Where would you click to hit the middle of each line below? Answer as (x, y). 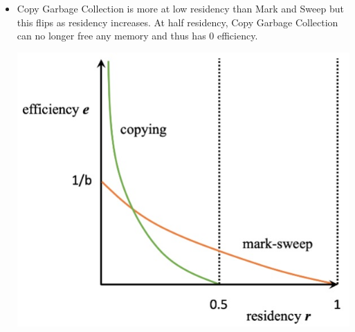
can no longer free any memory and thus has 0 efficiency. (137, 36)
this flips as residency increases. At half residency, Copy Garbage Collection (177, 22)
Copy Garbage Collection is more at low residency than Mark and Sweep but (180, 8)
